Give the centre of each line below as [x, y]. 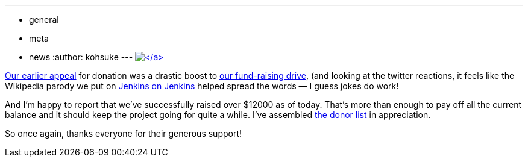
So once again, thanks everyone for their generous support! [124, 133]
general [44, 20]
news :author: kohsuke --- [81, 57]
